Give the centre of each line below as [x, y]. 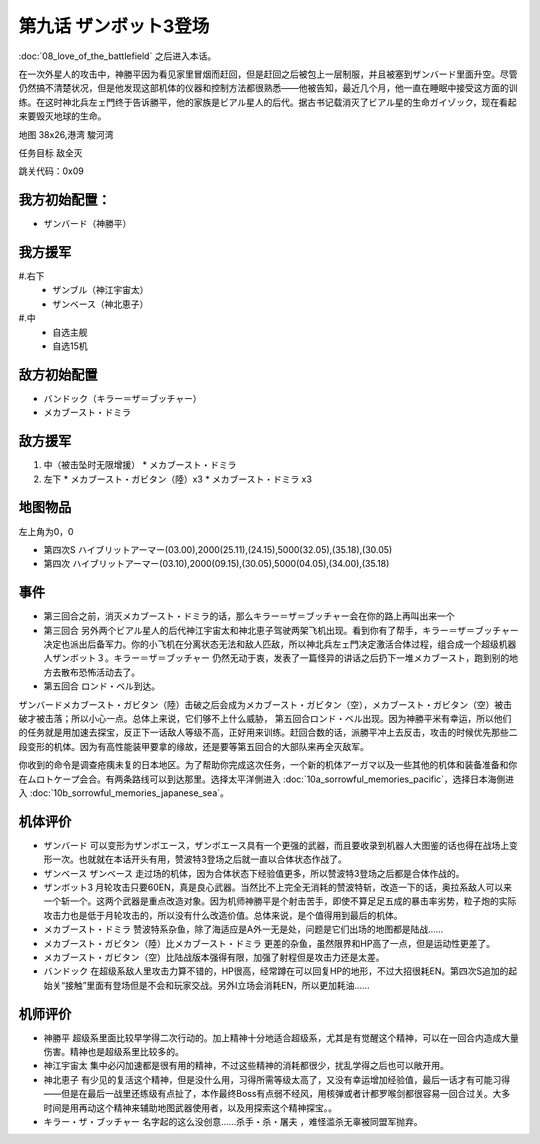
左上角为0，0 [46, 531]
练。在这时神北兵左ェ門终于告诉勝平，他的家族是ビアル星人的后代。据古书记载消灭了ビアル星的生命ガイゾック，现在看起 [267, 102]
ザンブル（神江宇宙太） [100, 290]
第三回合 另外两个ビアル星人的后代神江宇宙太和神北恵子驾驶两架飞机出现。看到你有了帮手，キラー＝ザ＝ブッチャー [281, 630]
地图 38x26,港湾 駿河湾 [66, 134]
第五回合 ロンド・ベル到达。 [101, 686]
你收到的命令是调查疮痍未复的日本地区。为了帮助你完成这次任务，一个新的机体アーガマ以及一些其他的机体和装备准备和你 [268, 765]
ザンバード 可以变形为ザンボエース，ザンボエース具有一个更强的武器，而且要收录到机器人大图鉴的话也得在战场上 [276, 845]
